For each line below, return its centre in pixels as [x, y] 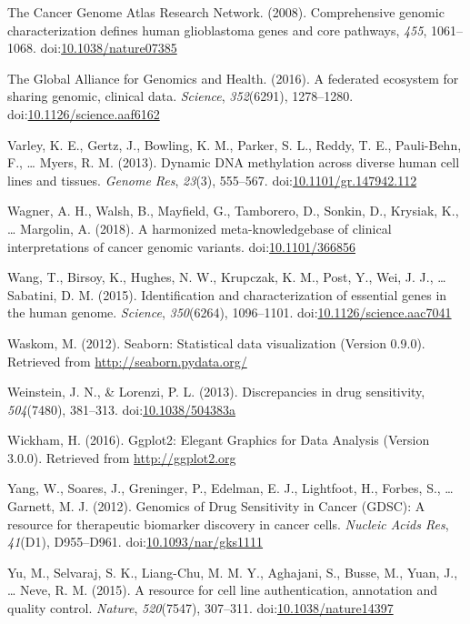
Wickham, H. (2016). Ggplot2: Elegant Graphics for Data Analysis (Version [219, 440]
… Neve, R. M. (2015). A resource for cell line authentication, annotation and [222, 590]
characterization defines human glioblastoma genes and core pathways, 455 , [217, 30]
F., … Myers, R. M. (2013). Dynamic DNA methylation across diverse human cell [234, 162]
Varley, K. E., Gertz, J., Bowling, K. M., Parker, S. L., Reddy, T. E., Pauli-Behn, [235, 144]
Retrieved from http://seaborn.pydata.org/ [127, 361]
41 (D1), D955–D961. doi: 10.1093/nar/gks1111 [135, 542]
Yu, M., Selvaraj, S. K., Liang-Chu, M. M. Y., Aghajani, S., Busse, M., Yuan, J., [233, 572]
